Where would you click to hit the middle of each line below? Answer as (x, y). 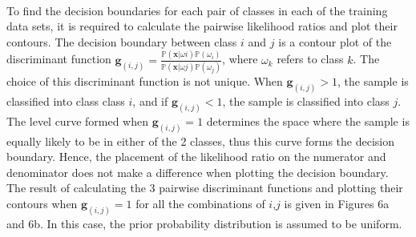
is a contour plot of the (335, 41)
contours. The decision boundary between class (122, 41)
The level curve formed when (78, 121)
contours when (42, 203)
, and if (150, 100)
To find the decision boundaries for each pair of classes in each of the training (197, 10)
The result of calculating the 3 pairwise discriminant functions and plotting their (205, 188)
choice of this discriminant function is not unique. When (145, 81)
